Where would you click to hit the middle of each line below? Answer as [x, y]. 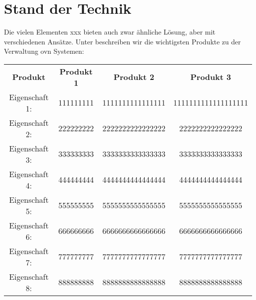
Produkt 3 [211, 77]
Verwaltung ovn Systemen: [44, 51]
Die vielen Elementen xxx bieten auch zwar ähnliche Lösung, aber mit [110, 32]
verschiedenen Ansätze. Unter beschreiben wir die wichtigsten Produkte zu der [122, 41]
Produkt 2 [134, 77]
